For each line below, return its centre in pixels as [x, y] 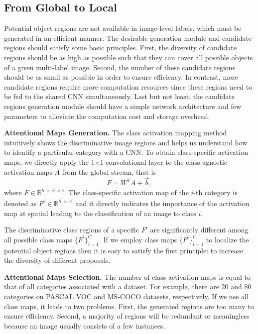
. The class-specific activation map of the [126, 192]
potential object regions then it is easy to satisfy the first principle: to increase [124, 250]
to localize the [227, 239]
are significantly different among [199, 230]
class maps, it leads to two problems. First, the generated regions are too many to [129, 306]
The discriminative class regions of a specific [72, 230]
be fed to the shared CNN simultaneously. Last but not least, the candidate [120, 96]
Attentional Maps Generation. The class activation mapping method [116, 133]
